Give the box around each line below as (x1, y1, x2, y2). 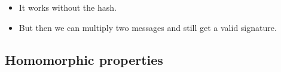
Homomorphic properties (5, 50, 163, 68)
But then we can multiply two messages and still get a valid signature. (19, 21, 277, 33)
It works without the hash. (19, 1, 117, 13)
